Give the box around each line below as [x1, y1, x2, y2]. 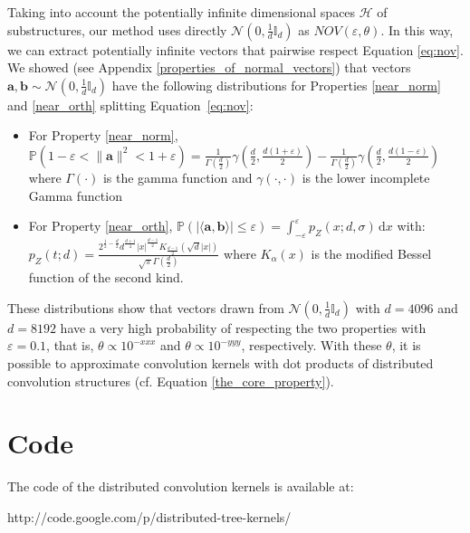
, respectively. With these [241, 336, 382, 355]
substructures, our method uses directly [7, 20, 227, 39]
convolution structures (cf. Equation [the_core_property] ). [7, 371, 334, 390]
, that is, [46, 336, 94, 355]
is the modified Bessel [311, 243, 432, 262]
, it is [391, 336, 421, 355]
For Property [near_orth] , [28, 216, 173, 235]
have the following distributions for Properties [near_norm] [111, 75, 441, 94]
